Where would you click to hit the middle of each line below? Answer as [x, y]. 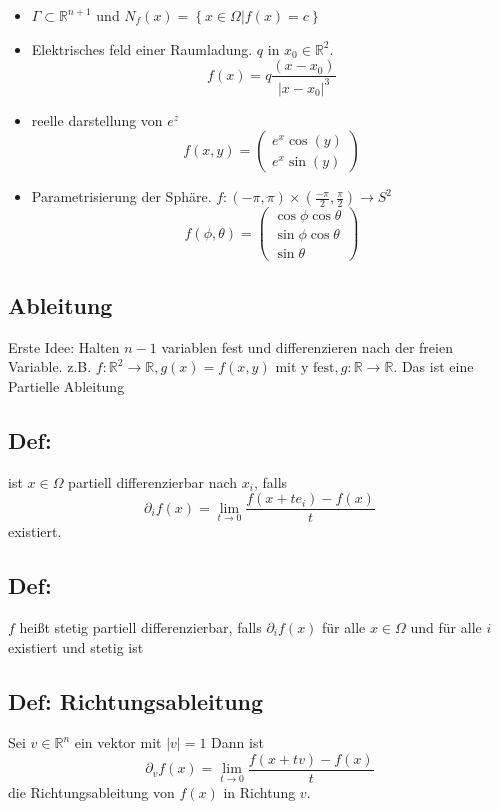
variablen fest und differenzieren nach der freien [307, 346]
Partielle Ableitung [66, 385]
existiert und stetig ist [76, 646]
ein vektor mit [118, 742]
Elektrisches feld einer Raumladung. [142, 48]
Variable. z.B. [50, 366]
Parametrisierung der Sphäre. [121, 196]
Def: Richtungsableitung [136, 700]
